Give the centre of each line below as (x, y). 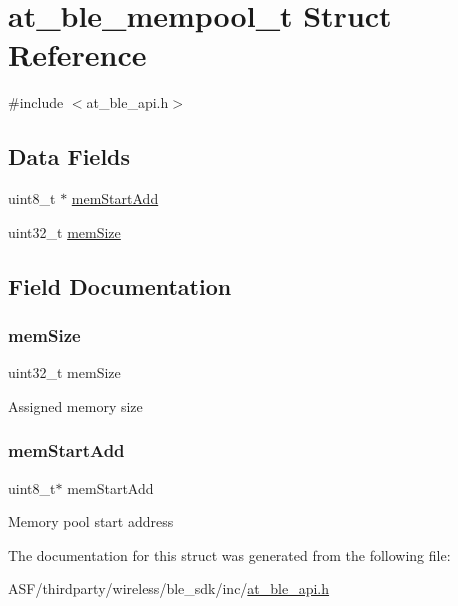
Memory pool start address (91, 521)
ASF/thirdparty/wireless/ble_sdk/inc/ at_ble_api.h (169, 588)
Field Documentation (120, 285)
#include (36, 102)
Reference (77, 54)
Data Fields (69, 156)
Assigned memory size (75, 405)
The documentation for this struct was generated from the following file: (229, 554)
